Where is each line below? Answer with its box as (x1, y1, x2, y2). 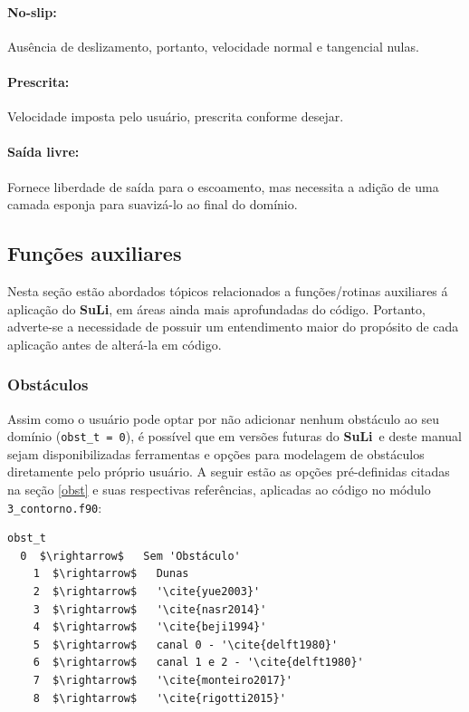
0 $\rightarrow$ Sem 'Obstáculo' (20, 549, 241, 563)
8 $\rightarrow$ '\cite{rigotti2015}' (33, 691, 286, 705)
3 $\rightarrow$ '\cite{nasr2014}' (33, 602, 267, 616)
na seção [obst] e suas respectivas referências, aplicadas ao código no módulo (7, 480, 431, 498)
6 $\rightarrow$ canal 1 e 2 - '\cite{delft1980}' (33, 656, 364, 669)
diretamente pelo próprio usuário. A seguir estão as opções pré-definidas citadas (7, 462, 450, 481)
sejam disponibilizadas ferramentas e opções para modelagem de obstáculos (7, 444, 425, 463)
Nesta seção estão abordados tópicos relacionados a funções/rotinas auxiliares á (7, 281, 448, 300)
